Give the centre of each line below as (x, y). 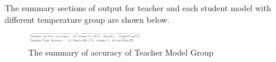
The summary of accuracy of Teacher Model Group (121, 52)
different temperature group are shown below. (87, 19)
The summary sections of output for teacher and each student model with (138, 8)
